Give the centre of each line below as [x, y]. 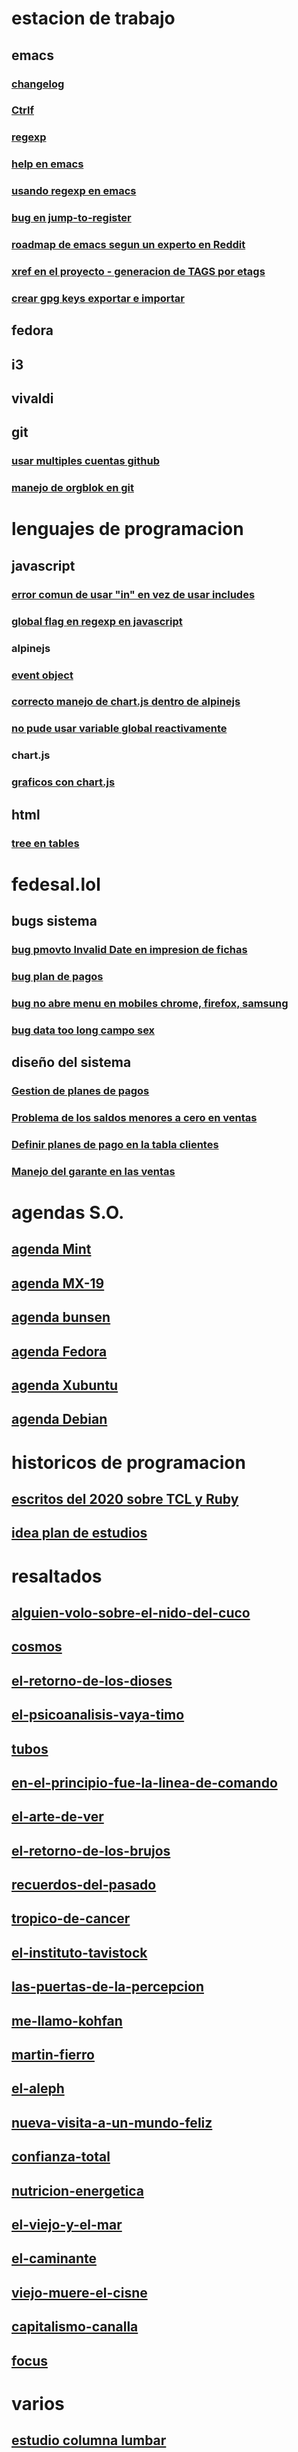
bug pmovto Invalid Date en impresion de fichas [129, 950]
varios [38, 2403]
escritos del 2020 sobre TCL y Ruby [125, 1499]
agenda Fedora [59, 1351]
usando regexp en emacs [74, 191]
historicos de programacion [128, 1462]
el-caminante [54, 2258]
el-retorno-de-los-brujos [91, 1850]
